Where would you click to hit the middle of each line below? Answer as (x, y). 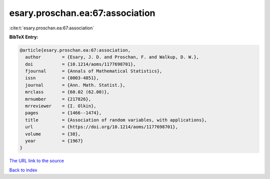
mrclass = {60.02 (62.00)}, (67, 92)
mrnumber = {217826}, (58, 99)
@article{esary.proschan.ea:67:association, (75, 50)
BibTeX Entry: (24, 37)
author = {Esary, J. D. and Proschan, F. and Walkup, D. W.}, (112, 57)
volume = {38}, (53, 134)
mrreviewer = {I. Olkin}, (61, 106)
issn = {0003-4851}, (62, 78)
